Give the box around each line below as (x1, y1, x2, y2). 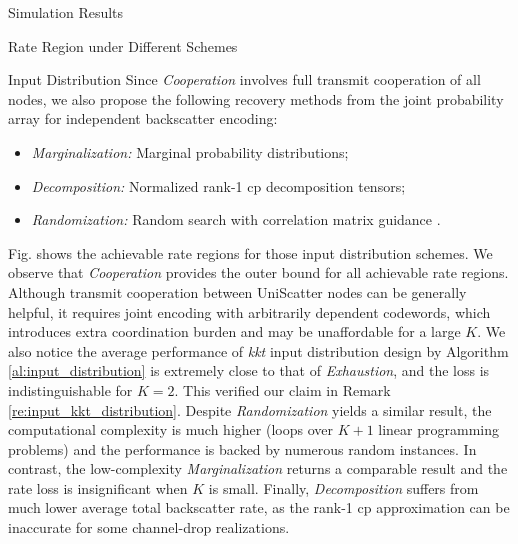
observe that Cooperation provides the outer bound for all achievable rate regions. (8, 262, 509, 283)
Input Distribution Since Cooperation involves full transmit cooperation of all (8, 69, 481, 90)
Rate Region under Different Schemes (8, 35, 238, 56)
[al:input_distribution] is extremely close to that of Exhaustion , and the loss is (8, 360, 490, 381)
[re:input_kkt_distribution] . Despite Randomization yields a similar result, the (8, 399, 492, 420)
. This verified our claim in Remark (174, 379, 391, 400)
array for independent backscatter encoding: (8, 108, 278, 129)
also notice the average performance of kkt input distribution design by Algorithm (8, 340, 509, 361)
